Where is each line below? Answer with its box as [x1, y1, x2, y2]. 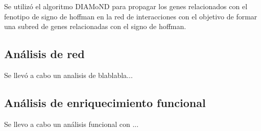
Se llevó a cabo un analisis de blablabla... [4, 69, 133, 80]
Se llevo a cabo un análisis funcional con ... [4, 118, 139, 129]
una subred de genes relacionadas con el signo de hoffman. [4, 21, 186, 32]
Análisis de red [4, 46, 85, 62]
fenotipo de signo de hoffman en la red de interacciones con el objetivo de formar [4, 11, 257, 21]
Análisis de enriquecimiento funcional [4, 94, 206, 110]
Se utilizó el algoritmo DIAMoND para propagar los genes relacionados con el [4, 1, 248, 11]
